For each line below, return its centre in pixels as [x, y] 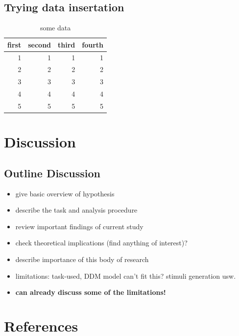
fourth [93, 44]
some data [55, 28]
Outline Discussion [52, 173]
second [40, 44]
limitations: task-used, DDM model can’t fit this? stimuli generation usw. [126, 276]
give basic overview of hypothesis [65, 193]
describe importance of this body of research [82, 259]
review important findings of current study [79, 226]
